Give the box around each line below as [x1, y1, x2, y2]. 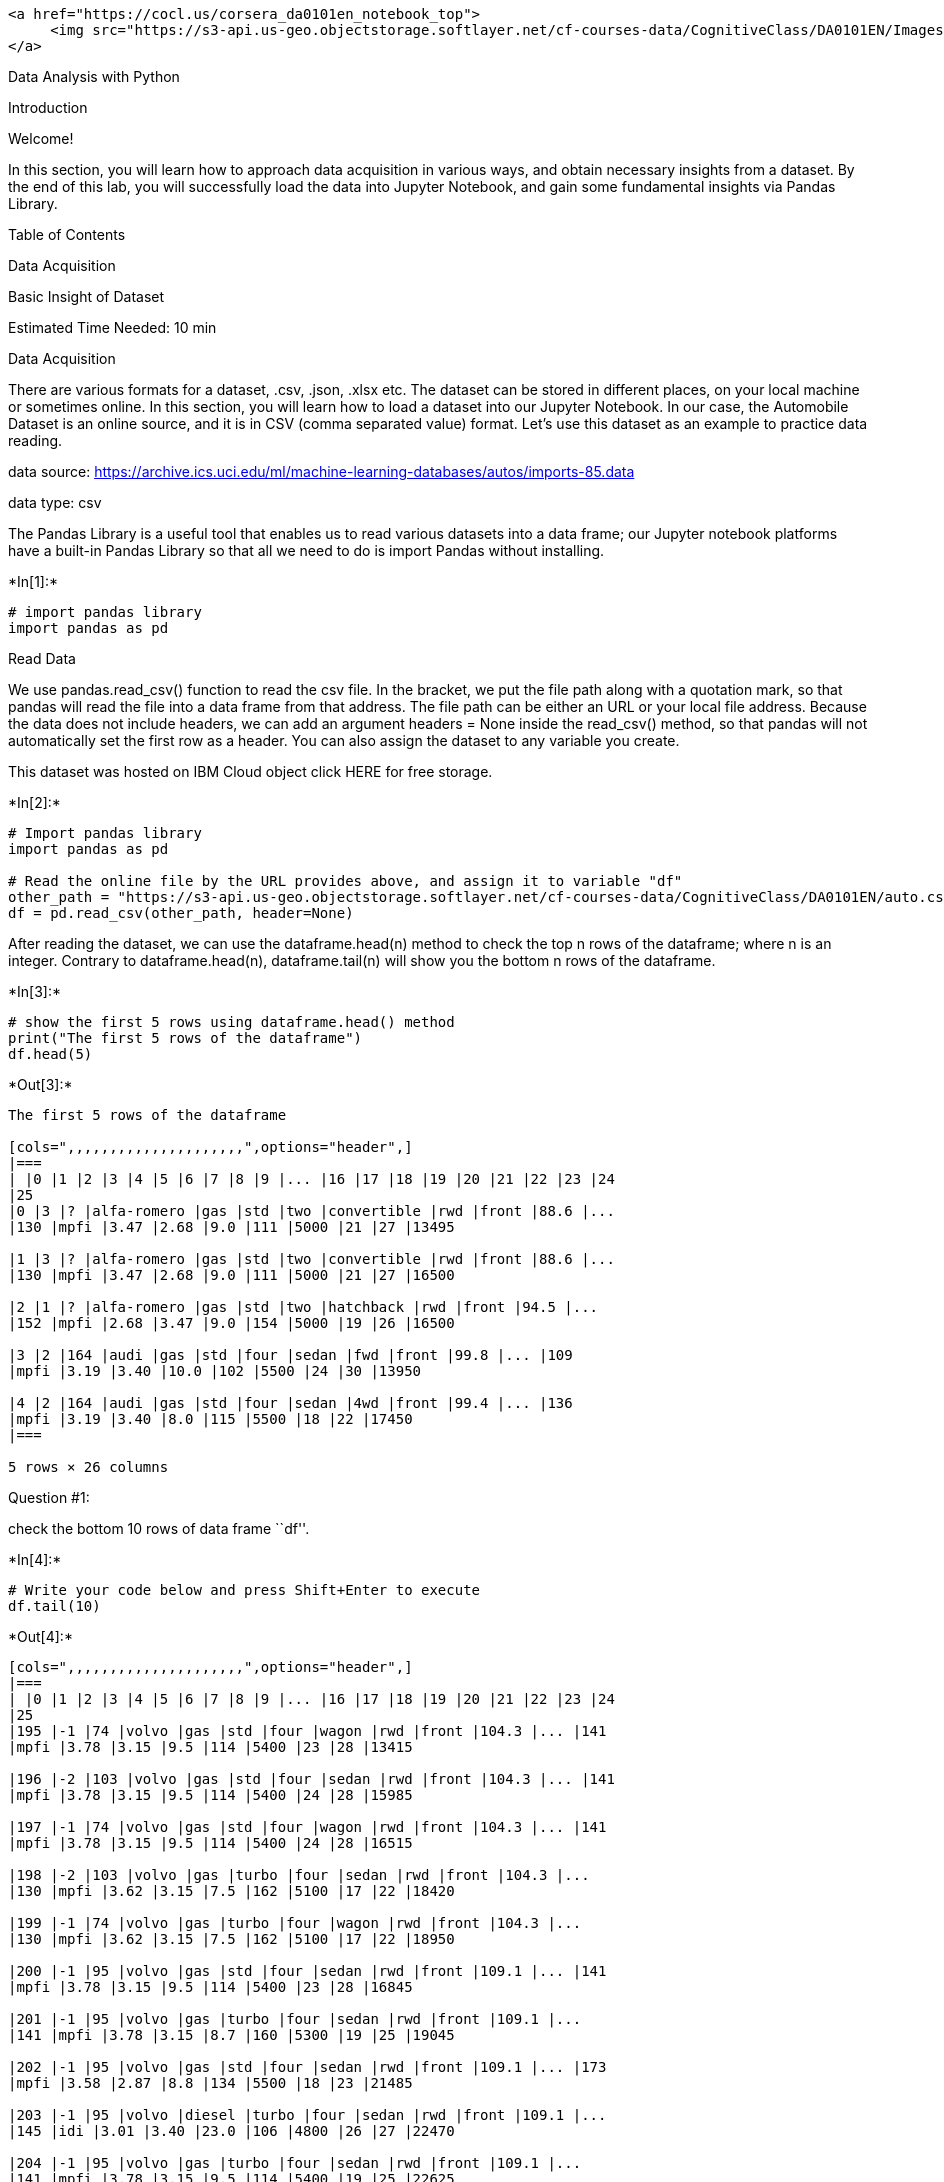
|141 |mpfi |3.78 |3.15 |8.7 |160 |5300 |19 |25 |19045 [8, 2027, 455, 2043]
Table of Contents [8, 226, 126, 243]
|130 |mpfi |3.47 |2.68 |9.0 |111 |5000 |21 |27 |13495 [8, 1219, 455, 1235]
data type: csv [8, 494, 102, 511]
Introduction [8, 99, 88, 116]
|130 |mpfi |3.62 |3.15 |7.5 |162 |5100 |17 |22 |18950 [8, 1931, 455, 1947]
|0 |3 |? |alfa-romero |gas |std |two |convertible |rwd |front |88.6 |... [8, 1203, 615, 1219]
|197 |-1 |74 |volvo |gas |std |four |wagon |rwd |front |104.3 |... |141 [8, 1819, 607, 1835]
